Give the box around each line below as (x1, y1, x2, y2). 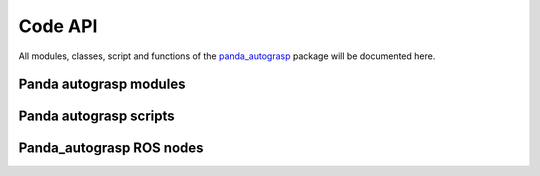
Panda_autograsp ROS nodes (18, 140, 204, 157)
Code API (18, 15, 98, 37)
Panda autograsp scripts (18, 108, 175, 125)
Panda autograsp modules (18, 76, 186, 93)
